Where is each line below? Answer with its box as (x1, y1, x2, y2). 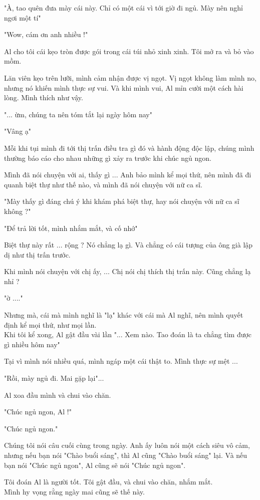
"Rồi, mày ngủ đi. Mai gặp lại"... (4, 373, 104, 383)
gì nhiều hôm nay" (4, 339, 60, 349)
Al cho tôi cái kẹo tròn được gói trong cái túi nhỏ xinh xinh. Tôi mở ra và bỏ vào (4, 46, 254, 56)
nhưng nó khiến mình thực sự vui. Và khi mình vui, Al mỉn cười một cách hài (4, 82, 243, 93)
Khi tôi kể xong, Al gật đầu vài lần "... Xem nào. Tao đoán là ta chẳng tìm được (4, 329, 252, 340)
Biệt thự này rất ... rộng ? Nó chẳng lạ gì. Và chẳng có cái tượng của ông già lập (4, 239, 253, 250)
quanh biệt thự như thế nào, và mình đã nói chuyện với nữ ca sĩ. (4, 179, 203, 189)
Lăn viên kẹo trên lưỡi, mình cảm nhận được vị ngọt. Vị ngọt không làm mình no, (4, 72, 256, 83)
